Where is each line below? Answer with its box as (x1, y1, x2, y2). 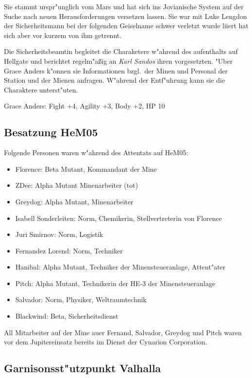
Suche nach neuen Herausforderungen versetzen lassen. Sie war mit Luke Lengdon (4, 11, 247, 21)
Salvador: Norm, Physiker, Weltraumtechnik (15, 294, 147, 305)
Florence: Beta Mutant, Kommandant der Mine (15, 163, 157, 174)
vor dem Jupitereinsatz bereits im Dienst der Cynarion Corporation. (4, 337, 207, 347)
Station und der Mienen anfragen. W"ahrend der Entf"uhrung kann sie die (4, 75, 225, 85)
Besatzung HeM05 (4, 125, 98, 140)
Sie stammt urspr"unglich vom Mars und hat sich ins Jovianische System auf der (4, 1, 244, 11)
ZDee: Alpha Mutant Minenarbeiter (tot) (15, 180, 138, 190)
